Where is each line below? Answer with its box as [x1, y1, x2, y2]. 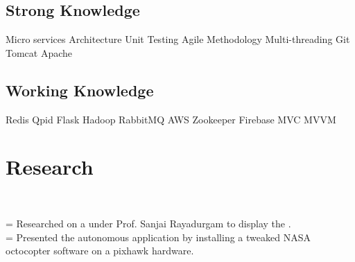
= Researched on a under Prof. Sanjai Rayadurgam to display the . [6, 216, 291, 230]
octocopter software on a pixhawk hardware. [6, 243, 194, 258]
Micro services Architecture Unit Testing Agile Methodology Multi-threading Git [6, 32, 350, 46]
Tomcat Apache [6, 45, 73, 60]
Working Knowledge [6, 79, 154, 101]
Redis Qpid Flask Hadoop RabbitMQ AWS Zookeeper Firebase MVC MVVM [6, 112, 336, 126]
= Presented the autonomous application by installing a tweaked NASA [6, 229, 311, 244]
